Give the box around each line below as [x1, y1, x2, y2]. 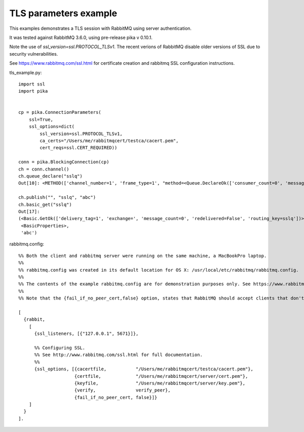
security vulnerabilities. [9, 51, 58, 57]
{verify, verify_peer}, [74, 387, 171, 393]
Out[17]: [18, 208, 40, 214]
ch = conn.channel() [18, 166, 69, 172]
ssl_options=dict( [28, 124, 75, 129]
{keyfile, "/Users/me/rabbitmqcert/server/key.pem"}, [74, 380, 246, 386]
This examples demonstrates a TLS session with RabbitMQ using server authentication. [9, 25, 192, 31]
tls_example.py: [9, 69, 42, 75]
